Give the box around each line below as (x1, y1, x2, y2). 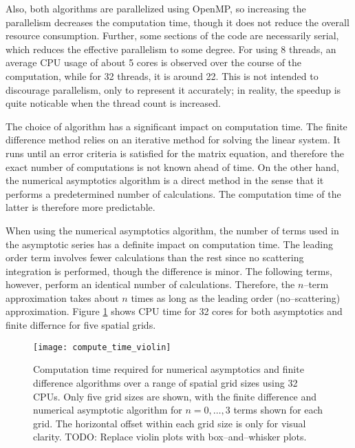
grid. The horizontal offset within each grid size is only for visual (33, 416, 306, 430)
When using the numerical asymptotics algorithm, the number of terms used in (6, 223, 339, 237)
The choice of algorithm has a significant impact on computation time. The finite (6, 119, 347, 133)
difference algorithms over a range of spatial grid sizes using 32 (33, 375, 298, 389)
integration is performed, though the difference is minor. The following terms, (6, 263, 332, 278)
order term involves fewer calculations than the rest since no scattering (6, 250, 304, 265)
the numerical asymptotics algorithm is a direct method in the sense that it (6, 173, 324, 187)
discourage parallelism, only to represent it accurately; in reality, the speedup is (6, 82, 341, 96)
